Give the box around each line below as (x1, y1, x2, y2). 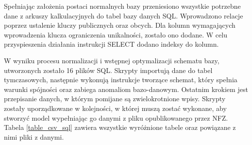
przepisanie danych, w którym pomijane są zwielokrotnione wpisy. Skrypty (4, 93, 226, 104)
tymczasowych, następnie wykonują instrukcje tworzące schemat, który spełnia (4, 74, 237, 85)
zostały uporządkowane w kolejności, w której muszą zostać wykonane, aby (4, 103, 227, 113)
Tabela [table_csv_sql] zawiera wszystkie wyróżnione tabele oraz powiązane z (4, 122, 236, 132)
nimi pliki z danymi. (4, 131, 64, 142)
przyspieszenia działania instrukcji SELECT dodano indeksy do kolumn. (4, 39, 219, 49)
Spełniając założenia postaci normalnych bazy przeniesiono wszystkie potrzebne (4, 1, 241, 11)
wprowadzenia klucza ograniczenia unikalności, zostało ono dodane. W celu (4, 29, 227, 39)
